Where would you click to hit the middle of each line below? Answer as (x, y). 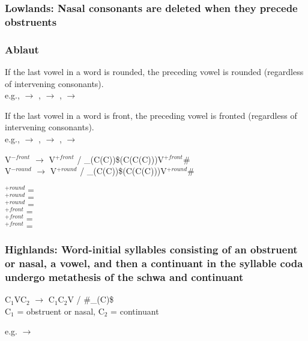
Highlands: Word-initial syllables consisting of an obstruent (151, 249)
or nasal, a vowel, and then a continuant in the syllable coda (154, 263)
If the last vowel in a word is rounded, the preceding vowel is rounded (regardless (154, 71)
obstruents (31, 21)
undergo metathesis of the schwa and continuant (124, 276)
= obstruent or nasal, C (61, 311)
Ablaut (22, 49)
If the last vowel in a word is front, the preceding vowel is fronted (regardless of (151, 115)
